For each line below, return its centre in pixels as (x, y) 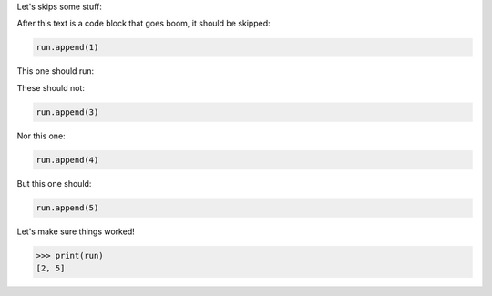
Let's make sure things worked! (76, 231)
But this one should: (54, 183)
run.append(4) (67, 160)
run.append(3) (67, 112)
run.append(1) (67, 47)
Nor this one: (41, 136)
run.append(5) (67, 208)
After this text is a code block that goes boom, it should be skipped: (143, 24)
